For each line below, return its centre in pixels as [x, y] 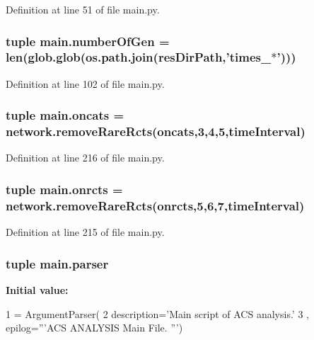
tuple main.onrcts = [64, 189]
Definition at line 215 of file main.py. [85, 232]
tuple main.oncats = [65, 115]
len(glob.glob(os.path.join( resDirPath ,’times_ [139, 57]
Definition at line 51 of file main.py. [83, 9]
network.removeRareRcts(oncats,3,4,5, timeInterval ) [156, 131]
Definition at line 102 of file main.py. [85, 83]
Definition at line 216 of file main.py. [85, 158]
